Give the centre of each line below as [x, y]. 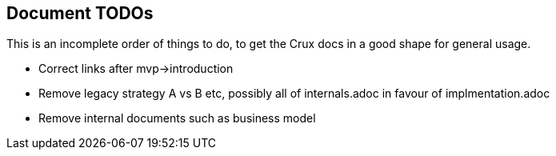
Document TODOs [80, 13]
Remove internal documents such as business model [177, 118]
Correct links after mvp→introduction [136, 69]
